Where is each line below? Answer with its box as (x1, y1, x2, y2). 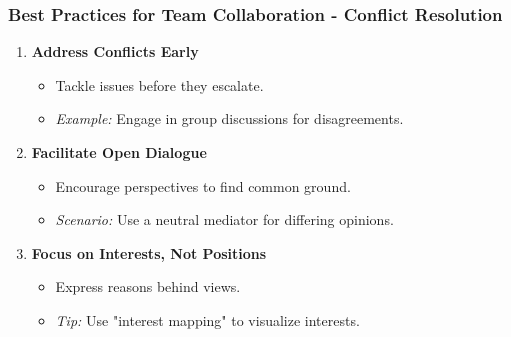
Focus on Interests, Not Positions (31, 242, 267, 263)
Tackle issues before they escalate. (55, 74, 264, 95)
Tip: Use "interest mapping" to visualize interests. (55, 309, 360, 330)
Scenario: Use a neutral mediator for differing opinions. (55, 209, 394, 230)
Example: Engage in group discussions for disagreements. (55, 108, 404, 129)
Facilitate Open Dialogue (31, 142, 207, 162)
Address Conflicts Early (31, 41, 199, 62)
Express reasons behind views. (55, 276, 241, 297)
